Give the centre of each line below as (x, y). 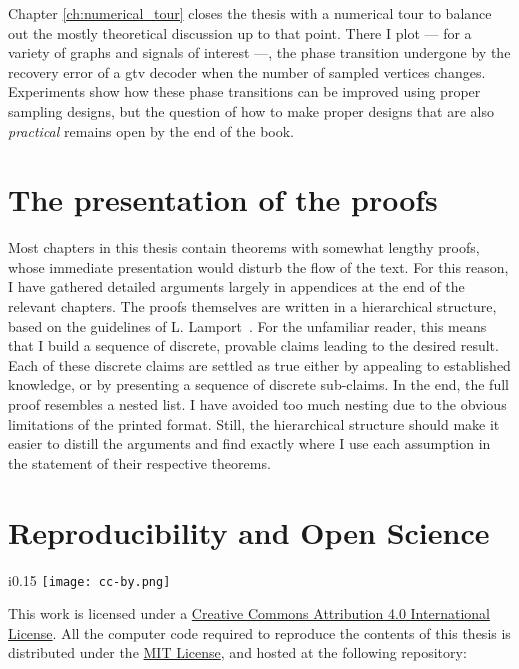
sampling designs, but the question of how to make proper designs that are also (251, 110)
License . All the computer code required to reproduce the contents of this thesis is (259, 632)
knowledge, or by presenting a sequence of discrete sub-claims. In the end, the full (258, 384)
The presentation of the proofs (223, 199)
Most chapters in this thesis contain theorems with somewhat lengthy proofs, (244, 247)
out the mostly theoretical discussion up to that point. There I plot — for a (240, 32)
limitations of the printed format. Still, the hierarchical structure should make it (254, 423)
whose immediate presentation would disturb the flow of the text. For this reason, (258, 266)
